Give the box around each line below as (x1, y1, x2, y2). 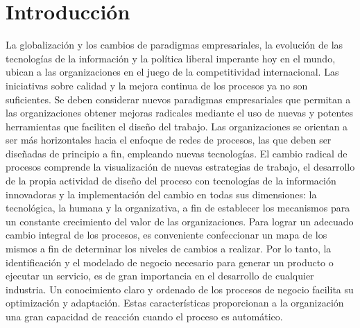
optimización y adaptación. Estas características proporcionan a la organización (6, 295, 344, 310)
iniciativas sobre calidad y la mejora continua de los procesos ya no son (6, 78, 308, 92)
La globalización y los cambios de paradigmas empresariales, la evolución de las (6, 37, 343, 52)
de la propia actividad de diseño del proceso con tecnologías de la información (6, 173, 336, 188)
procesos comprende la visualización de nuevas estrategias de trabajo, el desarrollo (6, 159, 355, 174)
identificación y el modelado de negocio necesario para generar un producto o (6, 254, 334, 269)
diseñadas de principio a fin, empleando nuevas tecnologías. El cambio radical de (6, 146, 348, 160)
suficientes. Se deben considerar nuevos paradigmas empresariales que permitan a (6, 92, 351, 106)
